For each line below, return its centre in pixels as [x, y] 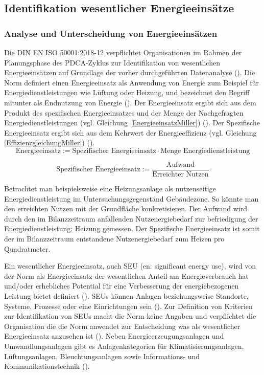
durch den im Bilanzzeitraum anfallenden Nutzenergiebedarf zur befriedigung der [131, 218]
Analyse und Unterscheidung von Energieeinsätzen [111, 33]
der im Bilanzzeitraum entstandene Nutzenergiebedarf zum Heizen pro [114, 238]
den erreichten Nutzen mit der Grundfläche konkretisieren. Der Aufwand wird [126, 208]
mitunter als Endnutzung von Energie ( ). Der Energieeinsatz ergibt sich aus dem [130, 102]
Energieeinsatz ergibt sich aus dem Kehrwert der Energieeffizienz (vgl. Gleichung [130, 132]
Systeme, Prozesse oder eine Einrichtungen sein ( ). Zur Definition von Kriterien [128, 306]
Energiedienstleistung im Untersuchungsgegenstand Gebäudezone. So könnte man [131, 198]
